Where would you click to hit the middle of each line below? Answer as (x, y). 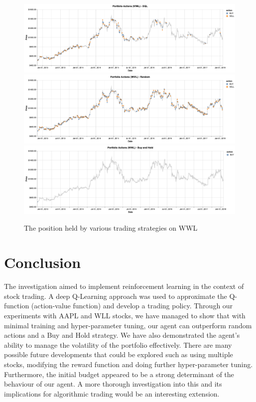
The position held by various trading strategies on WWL (111, 228)
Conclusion (43, 262)
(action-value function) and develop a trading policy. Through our (132, 306)
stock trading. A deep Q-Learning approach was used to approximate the (116, 296)
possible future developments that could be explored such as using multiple (119, 354)
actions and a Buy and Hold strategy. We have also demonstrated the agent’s (122, 335)
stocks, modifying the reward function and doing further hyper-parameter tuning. (128, 364)
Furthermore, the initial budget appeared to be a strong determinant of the (119, 374)
